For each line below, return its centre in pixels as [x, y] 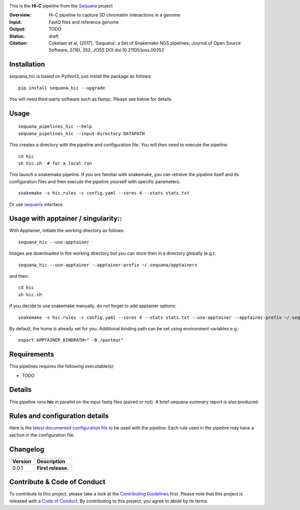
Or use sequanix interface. [36, 204]
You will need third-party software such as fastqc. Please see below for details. [91, 99]
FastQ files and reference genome [84, 22]
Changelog [27, 449]
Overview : [20, 15]
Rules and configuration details [59, 416]
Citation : [18, 43]
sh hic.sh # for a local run [55, 163]
